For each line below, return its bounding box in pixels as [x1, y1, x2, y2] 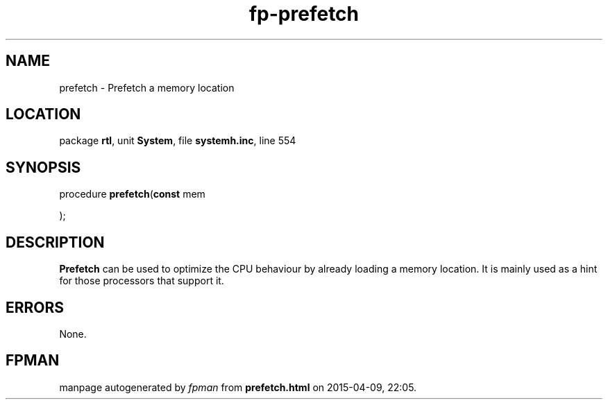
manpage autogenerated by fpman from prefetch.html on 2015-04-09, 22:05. [59, 381, 417, 393]
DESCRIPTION [6, 233, 105, 251]
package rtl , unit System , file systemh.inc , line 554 [59, 135, 296, 147]
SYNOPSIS [6, 158, 81, 176]
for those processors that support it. [59, 275, 224, 287]
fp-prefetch [248, 2, 360, 26]
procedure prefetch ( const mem [59, 188, 205, 200]
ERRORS [6, 298, 65, 316]
